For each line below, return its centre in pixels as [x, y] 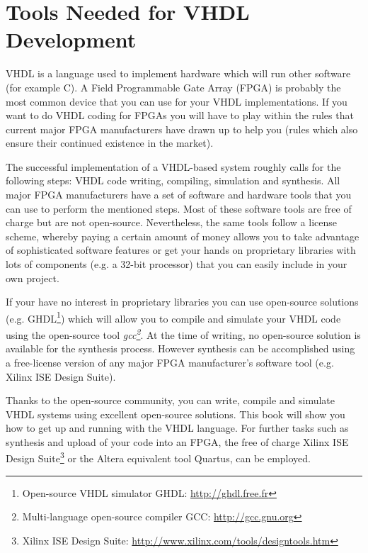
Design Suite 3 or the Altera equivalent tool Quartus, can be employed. [158, 457]
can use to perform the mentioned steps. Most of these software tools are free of [179, 208]
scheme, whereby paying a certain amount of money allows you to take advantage [183, 236]
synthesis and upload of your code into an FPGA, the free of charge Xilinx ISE [177, 441]
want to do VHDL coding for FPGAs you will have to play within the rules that [180, 115]
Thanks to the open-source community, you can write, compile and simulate [171, 400]
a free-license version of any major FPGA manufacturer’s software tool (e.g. [170, 362]
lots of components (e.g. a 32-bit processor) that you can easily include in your [177, 264]
